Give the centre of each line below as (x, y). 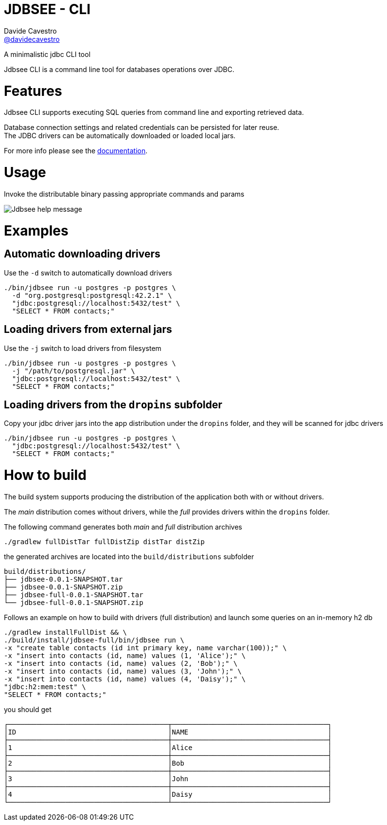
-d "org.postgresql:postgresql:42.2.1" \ (92, 295)
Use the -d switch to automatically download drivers (88, 273)
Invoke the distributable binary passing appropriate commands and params (124, 194)
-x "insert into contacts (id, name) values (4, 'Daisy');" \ (125, 679)
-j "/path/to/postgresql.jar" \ (73, 371)
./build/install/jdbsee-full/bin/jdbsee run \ (94, 640)
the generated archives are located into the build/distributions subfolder (129, 556)
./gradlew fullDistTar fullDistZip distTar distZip (105, 541)
